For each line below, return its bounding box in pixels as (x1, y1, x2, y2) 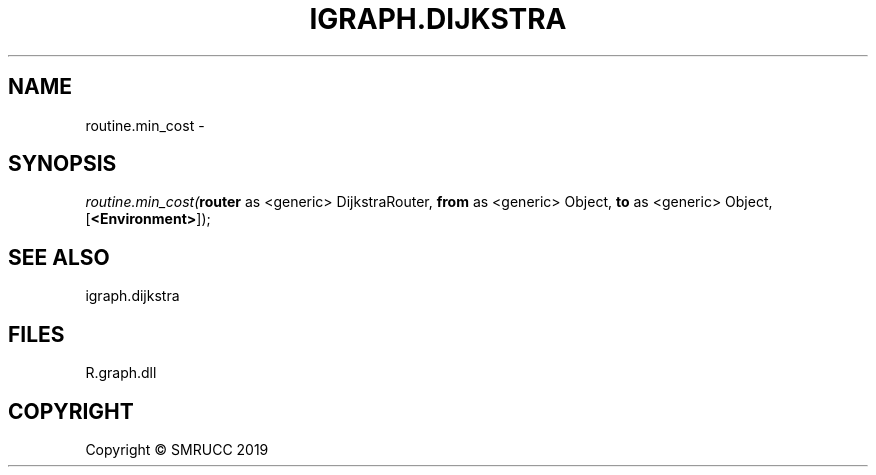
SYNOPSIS (8, 151, 117, 177)
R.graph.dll (85, 364, 157, 382)
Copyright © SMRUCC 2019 (85, 440, 269, 458)
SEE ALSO (8, 244, 110, 270)
